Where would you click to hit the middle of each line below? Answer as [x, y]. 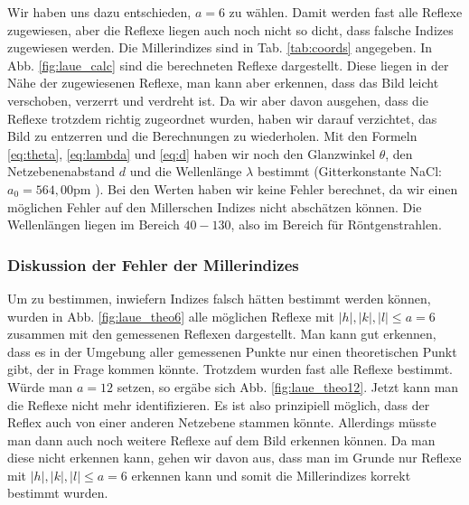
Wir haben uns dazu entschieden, [99, 12]
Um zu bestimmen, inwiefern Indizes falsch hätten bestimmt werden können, [219, 298]
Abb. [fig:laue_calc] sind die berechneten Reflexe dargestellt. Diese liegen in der [228, 65]
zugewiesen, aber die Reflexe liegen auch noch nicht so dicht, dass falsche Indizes [230, 29]
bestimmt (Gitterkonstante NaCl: [349, 171]
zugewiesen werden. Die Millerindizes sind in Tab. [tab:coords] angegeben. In [220, 47]
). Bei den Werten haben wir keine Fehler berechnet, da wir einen [277, 188]
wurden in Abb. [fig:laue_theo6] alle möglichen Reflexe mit [171, 316]
